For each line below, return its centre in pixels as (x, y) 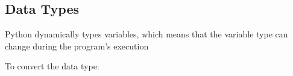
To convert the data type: (52, 66)
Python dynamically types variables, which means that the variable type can (146, 34)
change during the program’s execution (77, 46)
